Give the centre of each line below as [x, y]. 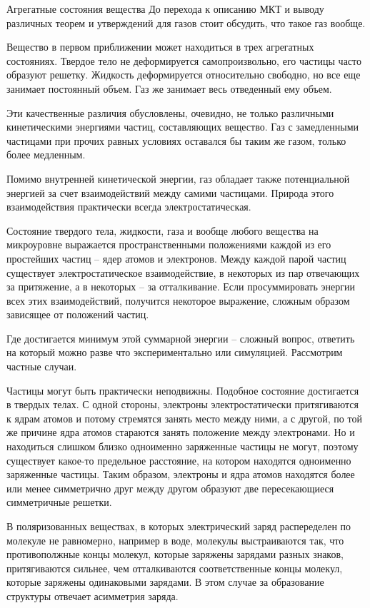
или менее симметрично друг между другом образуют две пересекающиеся [170, 488]
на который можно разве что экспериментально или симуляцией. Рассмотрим [175, 352]
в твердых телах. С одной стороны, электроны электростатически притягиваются [183, 404]
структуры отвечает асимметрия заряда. [92, 596]
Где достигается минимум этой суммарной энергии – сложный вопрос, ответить [181, 338]
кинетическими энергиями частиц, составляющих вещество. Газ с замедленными [182, 127]
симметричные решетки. [59, 502]
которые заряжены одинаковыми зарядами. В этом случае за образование [165, 582]
